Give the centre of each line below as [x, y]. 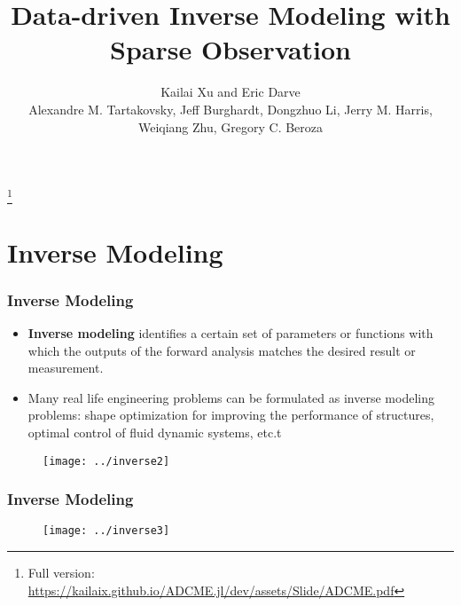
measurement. [66, 368]
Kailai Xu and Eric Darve [230, 92]
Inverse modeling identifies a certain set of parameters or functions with [230, 333]
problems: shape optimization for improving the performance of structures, [231, 415]
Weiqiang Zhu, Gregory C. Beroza [230, 126]
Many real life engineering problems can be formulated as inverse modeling [231, 397]
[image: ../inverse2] [106, 461]
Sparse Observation [230, 49]
